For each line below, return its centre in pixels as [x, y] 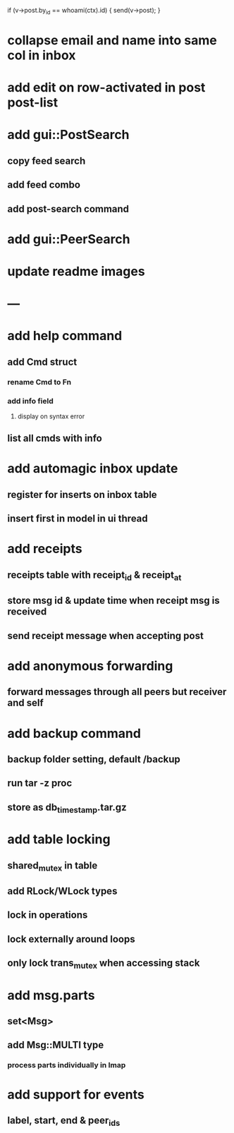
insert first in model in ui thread [78, 519]
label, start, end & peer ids [64, 1121]
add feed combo [44, 185]
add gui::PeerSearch [69, 239]
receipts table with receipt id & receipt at [94, 576]
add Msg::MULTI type [56, 1045]
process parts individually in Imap [67, 1065]
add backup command [74, 733]
